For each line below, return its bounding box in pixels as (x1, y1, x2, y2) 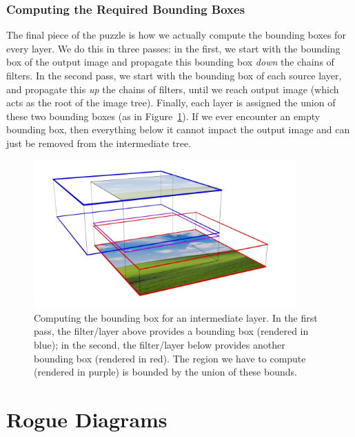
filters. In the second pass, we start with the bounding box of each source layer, (6, 68, 342, 82)
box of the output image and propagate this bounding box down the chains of (6, 55, 334, 69)
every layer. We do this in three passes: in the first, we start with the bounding (6, 41, 341, 55)
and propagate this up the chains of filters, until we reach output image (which (6, 81, 339, 96)
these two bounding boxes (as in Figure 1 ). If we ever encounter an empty (6, 108, 321, 123)
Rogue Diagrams (6, 405, 168, 433)
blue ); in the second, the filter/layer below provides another (34, 337, 285, 351)
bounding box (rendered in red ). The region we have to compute (34, 351, 306, 365)
